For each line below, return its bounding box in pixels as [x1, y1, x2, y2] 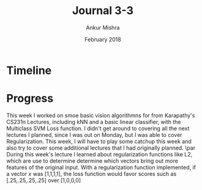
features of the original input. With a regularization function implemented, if [6, 163, 196, 171]
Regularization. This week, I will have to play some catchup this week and [6, 137, 192, 145]
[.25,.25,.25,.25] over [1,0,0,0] [6, 177, 81, 184]
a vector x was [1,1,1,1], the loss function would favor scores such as [6, 170, 177, 177]
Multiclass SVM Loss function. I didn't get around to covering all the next [6, 125, 190, 132]
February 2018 [84, 35, 121, 43]
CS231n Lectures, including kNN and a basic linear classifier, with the [6, 118, 181, 125]
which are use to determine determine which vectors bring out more [6, 157, 179, 164]
